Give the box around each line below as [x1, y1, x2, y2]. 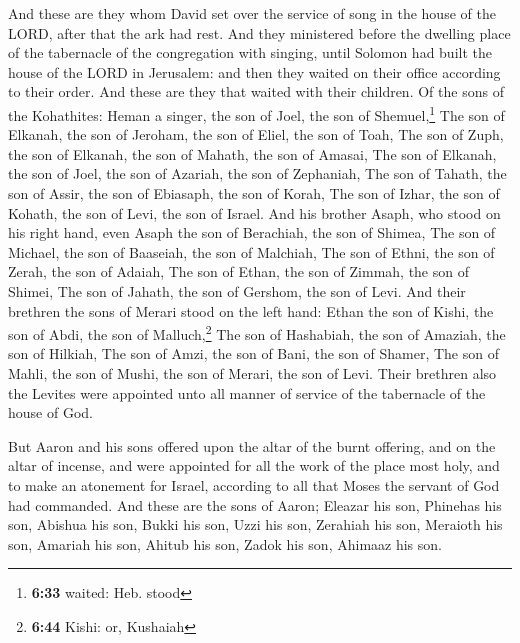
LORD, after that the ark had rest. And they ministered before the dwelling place [8, 22, 511, 43]
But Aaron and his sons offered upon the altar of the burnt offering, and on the [8, 435, 496, 456]
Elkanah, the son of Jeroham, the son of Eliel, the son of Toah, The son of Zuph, [8, 124, 504, 145]
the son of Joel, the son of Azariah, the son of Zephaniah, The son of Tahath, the [8, 163, 507, 184]
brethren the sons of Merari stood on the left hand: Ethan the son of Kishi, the [8, 300, 494, 321]
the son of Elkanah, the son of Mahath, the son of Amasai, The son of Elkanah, [8, 143, 497, 164]
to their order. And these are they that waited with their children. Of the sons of [8, 81, 504, 102]
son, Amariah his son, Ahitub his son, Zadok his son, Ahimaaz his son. [8, 533, 442, 554]
